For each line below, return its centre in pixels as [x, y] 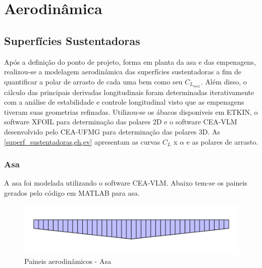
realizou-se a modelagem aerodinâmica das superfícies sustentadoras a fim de [123, 72]
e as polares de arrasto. [222, 141]
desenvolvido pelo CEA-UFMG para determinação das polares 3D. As [112, 131]
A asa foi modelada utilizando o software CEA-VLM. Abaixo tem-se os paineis [126, 183]
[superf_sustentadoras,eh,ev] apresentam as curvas [82, 141]
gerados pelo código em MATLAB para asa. [72, 193]
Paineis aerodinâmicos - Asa [68, 261]
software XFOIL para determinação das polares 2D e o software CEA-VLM [121, 122]
